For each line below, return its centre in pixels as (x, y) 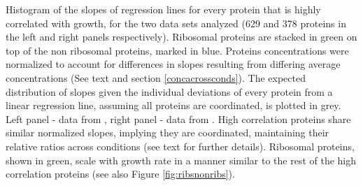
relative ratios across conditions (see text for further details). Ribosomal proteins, (180, 146)
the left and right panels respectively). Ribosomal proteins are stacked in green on (181, 37)
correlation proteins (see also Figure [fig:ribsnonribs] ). (120, 174)
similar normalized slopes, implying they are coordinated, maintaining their (168, 133)
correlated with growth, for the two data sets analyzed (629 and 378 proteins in (176, 23)
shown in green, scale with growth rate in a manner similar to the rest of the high (181, 160)
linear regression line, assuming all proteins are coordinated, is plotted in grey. (173, 105)
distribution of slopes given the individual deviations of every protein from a (169, 91)
